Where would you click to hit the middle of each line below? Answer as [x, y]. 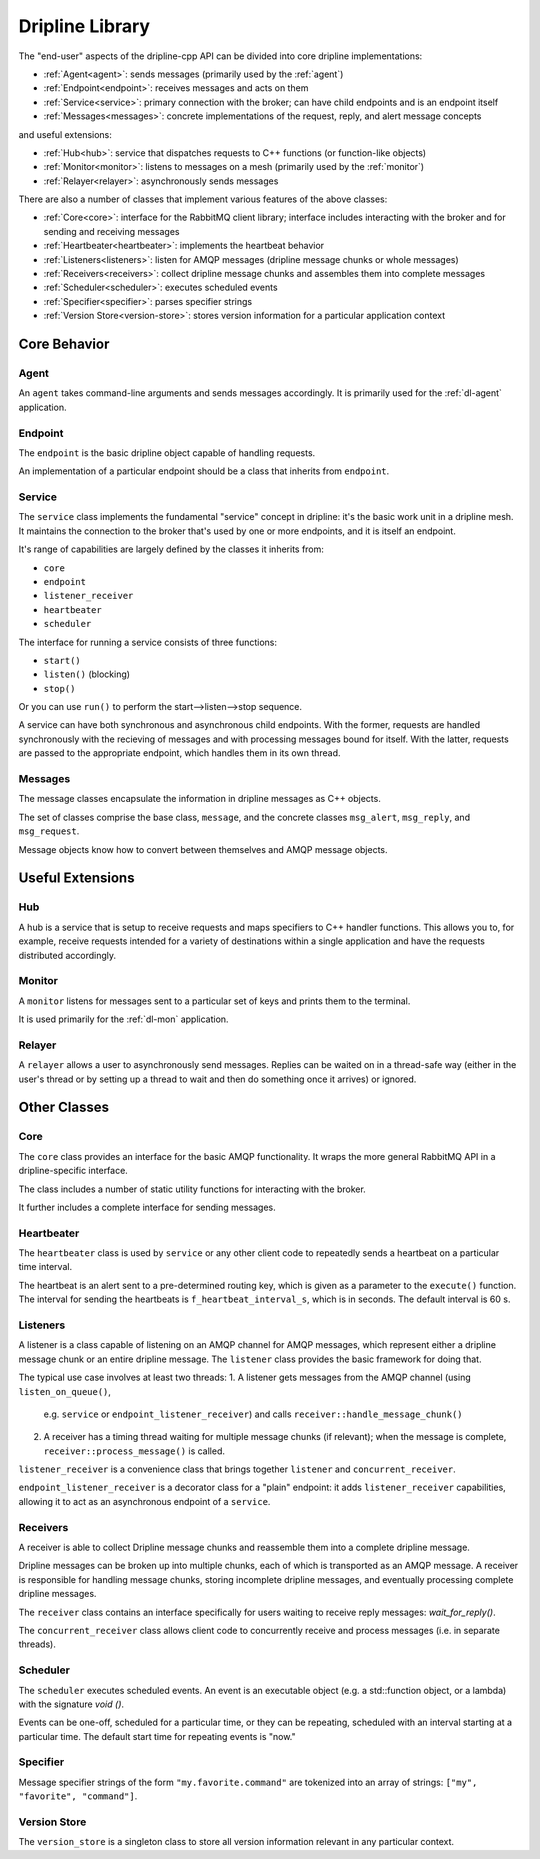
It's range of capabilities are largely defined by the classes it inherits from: [171, 549]
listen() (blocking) [86, 674]
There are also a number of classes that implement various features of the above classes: [203, 199]
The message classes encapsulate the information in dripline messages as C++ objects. [200, 799]
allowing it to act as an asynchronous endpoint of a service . [144, 1501]
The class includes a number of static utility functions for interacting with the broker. [192, 1189]
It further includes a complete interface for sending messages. [147, 1207]
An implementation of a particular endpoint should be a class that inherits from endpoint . [204, 471]
